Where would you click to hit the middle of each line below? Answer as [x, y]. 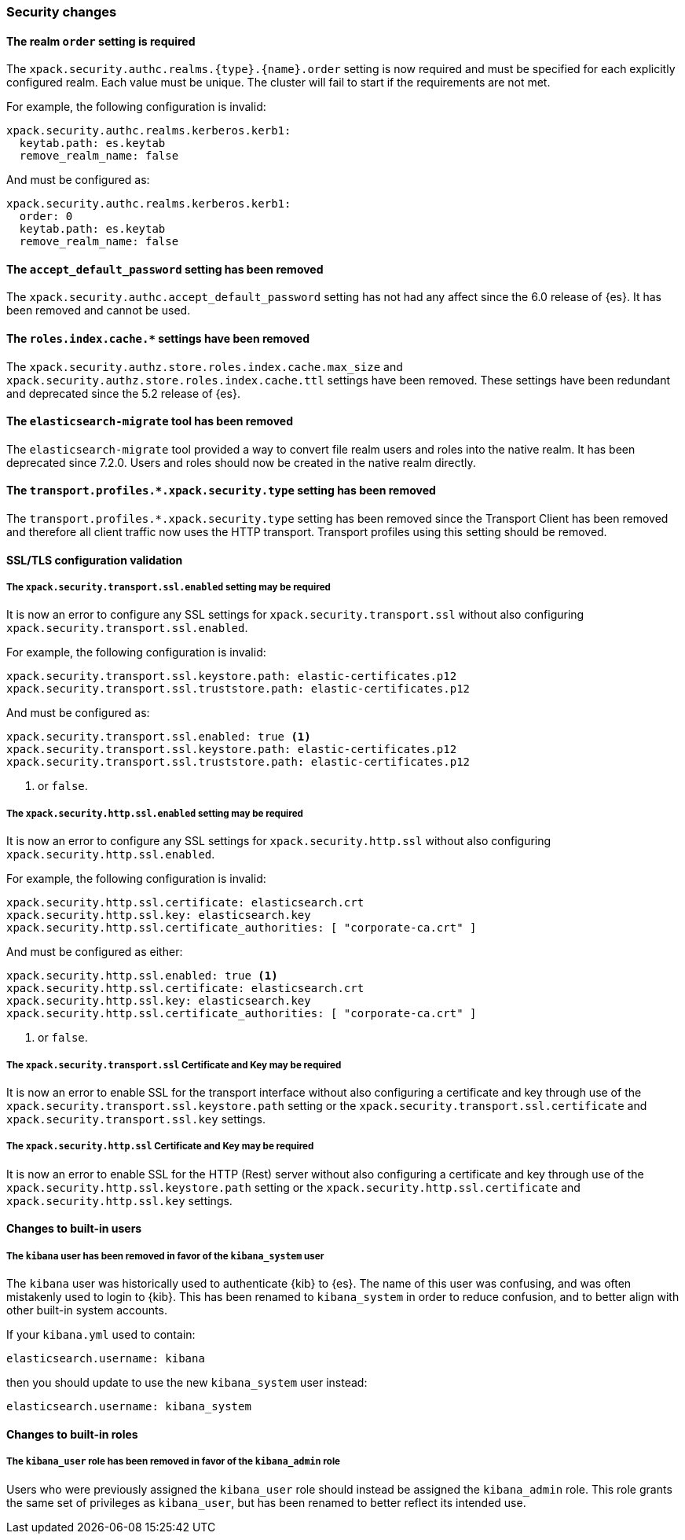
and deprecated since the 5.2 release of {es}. [123, 393]
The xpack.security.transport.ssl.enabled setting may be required [169, 588]
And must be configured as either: [95, 952]
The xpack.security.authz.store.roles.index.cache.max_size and [205, 366]
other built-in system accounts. [87, 1310]
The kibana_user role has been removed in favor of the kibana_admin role [173, 1462]
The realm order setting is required [101, 41]
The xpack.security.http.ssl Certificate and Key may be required [160, 1147]
